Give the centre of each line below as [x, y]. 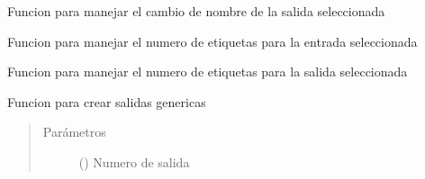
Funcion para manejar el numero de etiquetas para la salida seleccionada [208, 72]
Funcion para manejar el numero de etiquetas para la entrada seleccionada [212, 41]
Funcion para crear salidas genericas [107, 101]
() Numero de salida [134, 161]
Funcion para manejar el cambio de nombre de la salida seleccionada [196, 11]
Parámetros [74, 132]
